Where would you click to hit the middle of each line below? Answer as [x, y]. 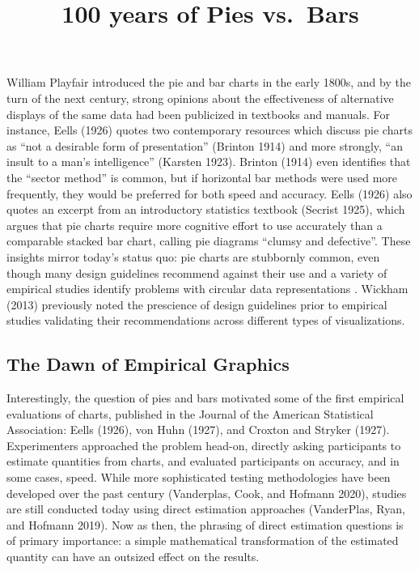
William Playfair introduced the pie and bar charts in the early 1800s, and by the [209, 82]
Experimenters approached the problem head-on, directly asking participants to [204, 445]
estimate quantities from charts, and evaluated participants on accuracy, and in [203, 461]
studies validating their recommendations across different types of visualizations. [206, 320]
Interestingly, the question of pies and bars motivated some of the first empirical [205, 398]
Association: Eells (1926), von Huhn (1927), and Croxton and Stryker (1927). [198, 430]
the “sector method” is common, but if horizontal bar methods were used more [202, 177]
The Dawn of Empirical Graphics [148, 364]
